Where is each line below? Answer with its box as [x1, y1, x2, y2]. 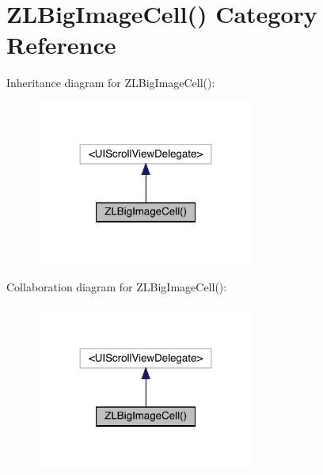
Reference [6, 28, 116, 61]
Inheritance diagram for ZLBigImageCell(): [6, 74, 215, 91]
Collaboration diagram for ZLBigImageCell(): [6, 278, 227, 294]
